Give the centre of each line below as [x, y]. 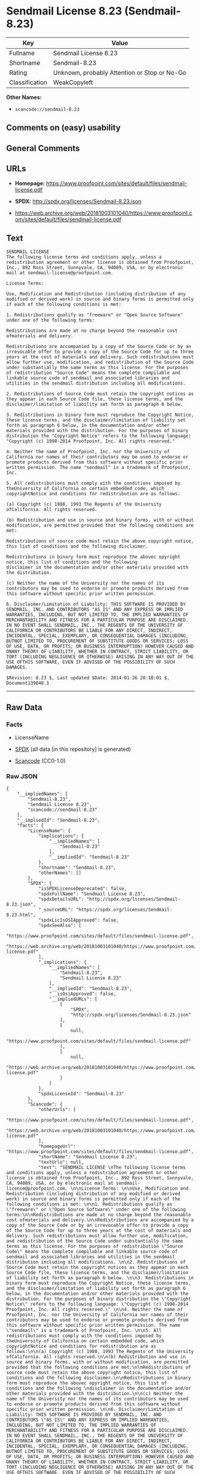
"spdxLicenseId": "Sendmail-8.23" [81, 1094]
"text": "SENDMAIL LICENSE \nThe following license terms [112, 1167]
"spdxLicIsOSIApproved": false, [78, 920]
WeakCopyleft [73, 82]
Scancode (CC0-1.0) [40, 761]
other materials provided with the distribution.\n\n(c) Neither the [95, 1394]
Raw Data [25, 707]
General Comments [43, 148]
